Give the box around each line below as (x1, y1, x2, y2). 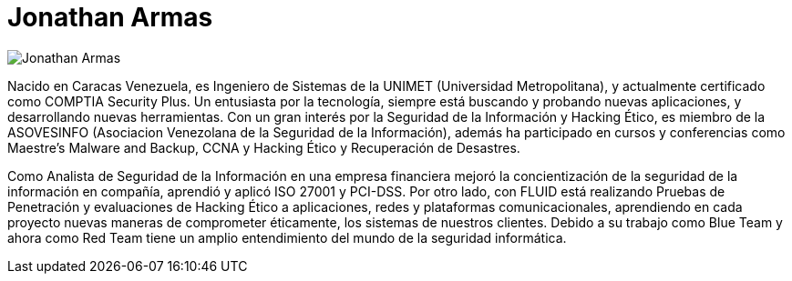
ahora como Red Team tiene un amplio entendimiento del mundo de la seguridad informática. (7, 229, 567, 246)
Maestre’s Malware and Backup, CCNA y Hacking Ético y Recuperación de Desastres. (7, 139, 520, 156)
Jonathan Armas (7, 2, 213, 33)
